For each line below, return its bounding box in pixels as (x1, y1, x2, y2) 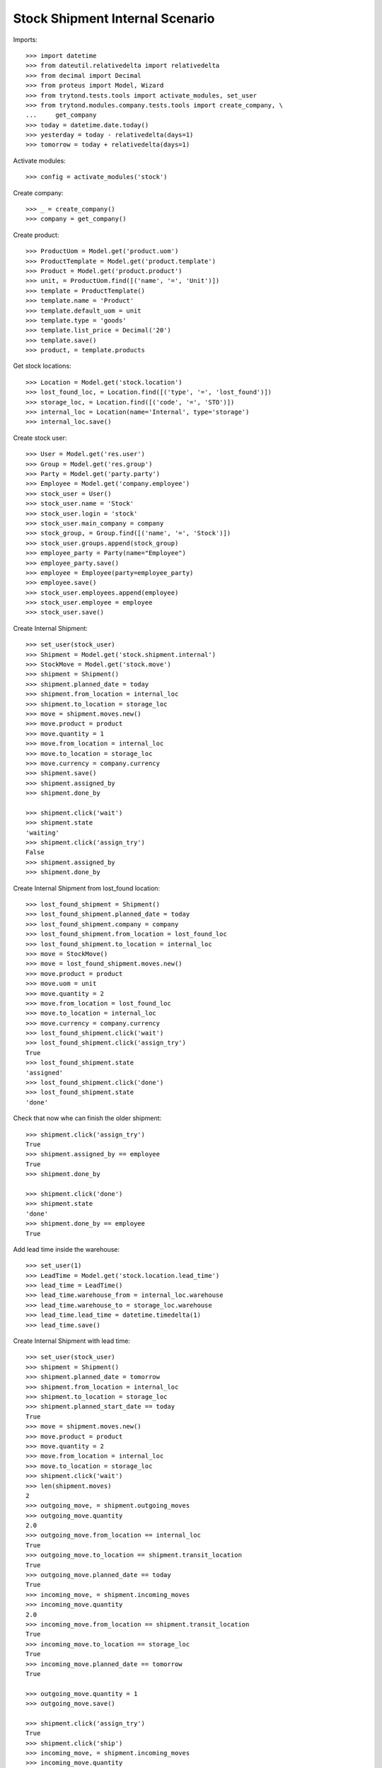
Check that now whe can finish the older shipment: (13, 1114, 162, 1122)
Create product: (13, 231, 59, 239)
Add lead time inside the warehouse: (13, 1245, 120, 1253)
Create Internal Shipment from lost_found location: (13, 884, 161, 892)
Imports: (13, 35, 38, 44)
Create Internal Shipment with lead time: (13, 1337, 131, 1345)
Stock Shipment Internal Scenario (13, 11, 215, 26)
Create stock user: (13, 434, 67, 442)
